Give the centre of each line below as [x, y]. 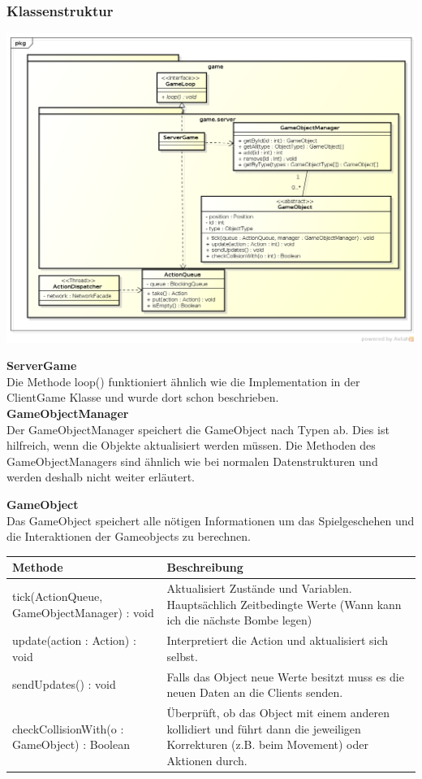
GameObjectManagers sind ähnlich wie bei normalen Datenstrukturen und [192, 461]
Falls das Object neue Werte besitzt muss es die [285, 676]
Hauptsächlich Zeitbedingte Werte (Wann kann [284, 604]
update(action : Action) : [74, 640]
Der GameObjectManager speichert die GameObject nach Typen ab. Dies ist [198, 429]
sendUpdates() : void [64, 684]
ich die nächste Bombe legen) [239, 620]
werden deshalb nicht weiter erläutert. [101, 477]
